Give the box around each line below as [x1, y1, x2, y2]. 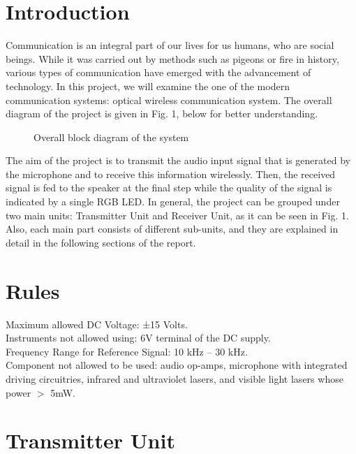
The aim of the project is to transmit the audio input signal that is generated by [6, 153, 350, 168]
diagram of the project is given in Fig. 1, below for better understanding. [6, 106, 318, 121]
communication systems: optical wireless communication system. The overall [6, 92, 332, 107]
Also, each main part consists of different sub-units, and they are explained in [6, 221, 339, 236]
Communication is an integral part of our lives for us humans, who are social [6, 38, 334, 52]
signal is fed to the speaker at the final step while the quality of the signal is [6, 180, 332, 195]
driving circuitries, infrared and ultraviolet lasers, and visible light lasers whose [6, 371, 343, 386]
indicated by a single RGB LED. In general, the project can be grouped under [6, 194, 340, 209]
